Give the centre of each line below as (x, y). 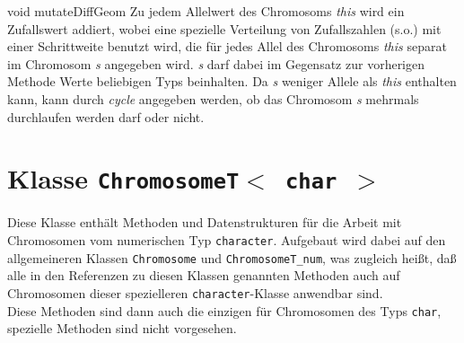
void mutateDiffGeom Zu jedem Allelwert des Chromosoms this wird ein (206, 11)
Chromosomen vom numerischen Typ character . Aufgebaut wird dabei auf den (227, 240)
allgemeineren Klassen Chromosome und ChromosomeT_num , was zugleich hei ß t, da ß (232, 257)
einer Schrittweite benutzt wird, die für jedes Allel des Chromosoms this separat (227, 46)
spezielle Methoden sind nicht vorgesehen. (122, 328)
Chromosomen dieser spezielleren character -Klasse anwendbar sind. (195, 292)
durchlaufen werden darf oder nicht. (106, 116)
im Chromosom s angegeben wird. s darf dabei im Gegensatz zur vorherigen (216, 63)
